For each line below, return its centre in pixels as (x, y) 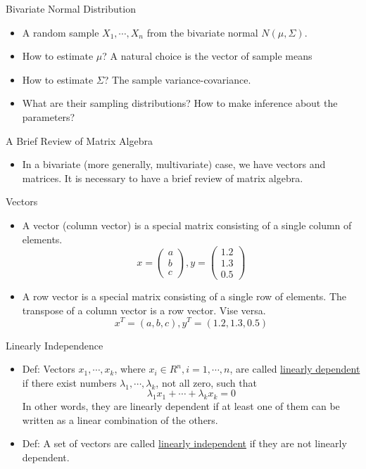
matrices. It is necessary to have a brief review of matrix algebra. (163, 178)
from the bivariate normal (202, 32)
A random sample (61, 32)
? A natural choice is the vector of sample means (207, 56)
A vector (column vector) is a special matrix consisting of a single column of (187, 225)
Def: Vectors (49, 369)
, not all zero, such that (206, 382)
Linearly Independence (55, 345)
